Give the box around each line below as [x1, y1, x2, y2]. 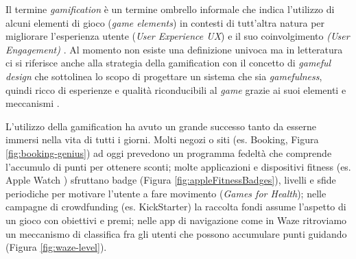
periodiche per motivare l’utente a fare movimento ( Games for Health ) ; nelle [5, 186, 327, 200]
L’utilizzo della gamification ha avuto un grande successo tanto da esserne [5, 119, 316, 133]
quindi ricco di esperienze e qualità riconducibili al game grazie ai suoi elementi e [5, 82, 346, 97]
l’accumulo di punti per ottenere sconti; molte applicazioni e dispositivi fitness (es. [5, 159, 351, 173]
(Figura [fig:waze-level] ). [5, 240, 107, 254]
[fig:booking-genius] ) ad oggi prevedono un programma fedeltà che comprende [5, 145, 332, 160]
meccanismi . [5, 96, 60, 110]
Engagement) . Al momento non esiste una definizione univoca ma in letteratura [5, 42, 343, 56]
